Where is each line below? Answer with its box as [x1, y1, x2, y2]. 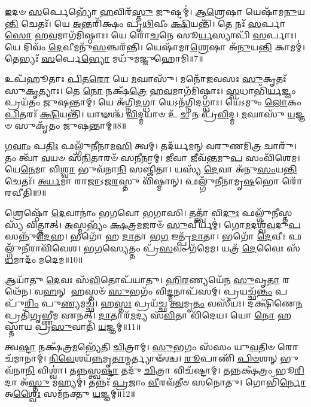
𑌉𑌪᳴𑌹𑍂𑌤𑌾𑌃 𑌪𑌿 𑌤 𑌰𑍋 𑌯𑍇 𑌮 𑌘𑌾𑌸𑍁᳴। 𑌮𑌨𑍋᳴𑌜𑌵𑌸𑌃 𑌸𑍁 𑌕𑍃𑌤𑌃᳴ [5, 72, 286, 84]
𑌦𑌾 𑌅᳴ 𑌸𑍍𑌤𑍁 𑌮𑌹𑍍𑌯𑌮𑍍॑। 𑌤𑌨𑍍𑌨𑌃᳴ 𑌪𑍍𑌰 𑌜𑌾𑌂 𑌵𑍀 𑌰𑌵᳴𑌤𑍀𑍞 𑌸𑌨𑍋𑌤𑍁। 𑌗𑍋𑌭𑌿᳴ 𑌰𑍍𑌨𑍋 [5, 375, 306, 388]
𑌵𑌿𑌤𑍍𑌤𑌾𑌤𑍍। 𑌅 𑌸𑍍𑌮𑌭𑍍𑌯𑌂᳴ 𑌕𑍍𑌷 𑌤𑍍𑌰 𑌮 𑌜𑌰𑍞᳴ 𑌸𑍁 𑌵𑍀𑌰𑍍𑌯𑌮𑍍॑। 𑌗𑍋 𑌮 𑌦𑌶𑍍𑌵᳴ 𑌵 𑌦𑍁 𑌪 [26, 218, 301, 230]
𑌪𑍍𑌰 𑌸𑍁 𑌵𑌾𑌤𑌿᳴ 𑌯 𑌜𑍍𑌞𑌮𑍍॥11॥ [35, 320, 141, 333]
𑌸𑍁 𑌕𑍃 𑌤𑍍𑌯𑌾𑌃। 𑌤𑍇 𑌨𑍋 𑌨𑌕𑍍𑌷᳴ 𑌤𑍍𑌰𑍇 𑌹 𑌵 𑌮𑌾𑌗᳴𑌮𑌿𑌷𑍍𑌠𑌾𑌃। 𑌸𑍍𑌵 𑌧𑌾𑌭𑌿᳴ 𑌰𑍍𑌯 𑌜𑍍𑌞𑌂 [5, 84, 296, 96]
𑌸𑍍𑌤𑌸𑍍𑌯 [278, 206, 292, 218]
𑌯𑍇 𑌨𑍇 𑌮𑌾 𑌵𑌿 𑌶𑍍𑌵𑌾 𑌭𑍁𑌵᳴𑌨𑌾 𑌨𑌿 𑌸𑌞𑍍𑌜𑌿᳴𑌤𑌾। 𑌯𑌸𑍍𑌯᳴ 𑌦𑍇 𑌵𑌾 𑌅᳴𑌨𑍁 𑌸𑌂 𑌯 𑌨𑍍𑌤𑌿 [5, 163, 297, 175]
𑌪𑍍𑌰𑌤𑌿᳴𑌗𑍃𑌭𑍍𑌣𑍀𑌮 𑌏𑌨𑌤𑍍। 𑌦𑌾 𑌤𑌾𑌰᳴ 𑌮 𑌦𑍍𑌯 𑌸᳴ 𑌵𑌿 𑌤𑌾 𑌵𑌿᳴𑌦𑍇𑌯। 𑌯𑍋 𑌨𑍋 [5, 308, 275, 321]
